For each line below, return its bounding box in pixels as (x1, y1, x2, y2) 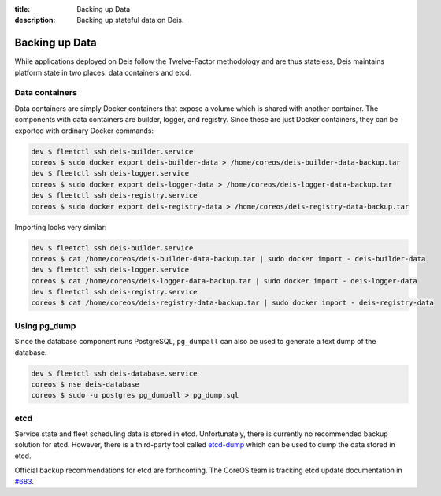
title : (14, 5, 31, 13)
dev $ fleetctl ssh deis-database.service (31, 368, 198, 378)
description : (14, 16, 56, 25)
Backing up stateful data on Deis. (76, 16, 184, 25)
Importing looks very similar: (14, 222, 107, 231)
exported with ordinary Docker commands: (14, 126, 154, 135)
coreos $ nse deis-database (31, 379, 139, 389)
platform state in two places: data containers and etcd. (14, 68, 192, 77)
